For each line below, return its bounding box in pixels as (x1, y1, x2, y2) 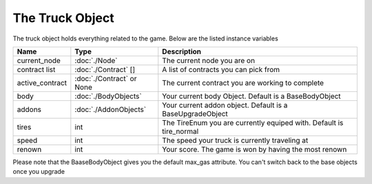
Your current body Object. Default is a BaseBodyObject (162, 91, 341, 101)
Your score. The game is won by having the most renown (162, 144, 347, 154)
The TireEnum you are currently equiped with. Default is (162, 117, 344, 127)
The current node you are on (162, 56, 255, 65)
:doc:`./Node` (74, 56, 118, 65)
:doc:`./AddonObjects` (74, 104, 147, 114)
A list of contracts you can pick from (162, 65, 280, 74)
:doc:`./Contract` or (74, 73, 137, 83)
